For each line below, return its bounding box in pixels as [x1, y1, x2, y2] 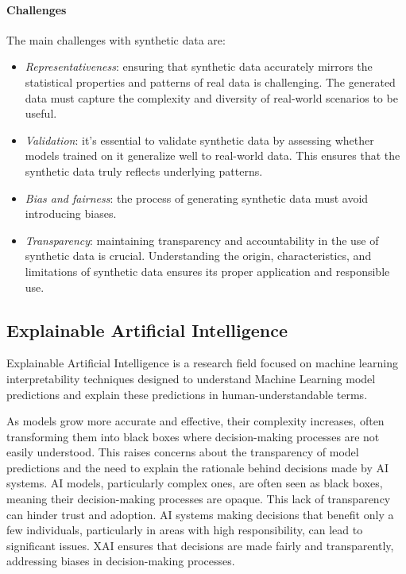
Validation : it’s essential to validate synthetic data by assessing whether [25, 131, 374, 148]
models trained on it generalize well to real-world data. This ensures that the [25, 147, 400, 164]
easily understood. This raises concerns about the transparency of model [6, 444, 359, 460]
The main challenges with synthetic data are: [6, 31, 226, 48]
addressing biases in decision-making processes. [6, 553, 235, 569]
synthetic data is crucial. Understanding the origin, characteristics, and [25, 247, 372, 264]
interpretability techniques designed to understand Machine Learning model [6, 370, 376, 386]
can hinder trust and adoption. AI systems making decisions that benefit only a [6, 506, 394, 522]
